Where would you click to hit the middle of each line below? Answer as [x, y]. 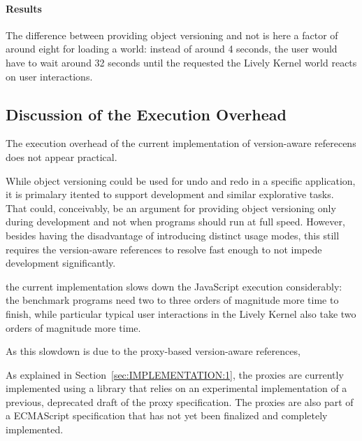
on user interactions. [49, 76]
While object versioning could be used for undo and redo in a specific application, [181, 180]
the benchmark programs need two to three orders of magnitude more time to [172, 300]
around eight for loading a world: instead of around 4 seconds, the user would [172, 49]
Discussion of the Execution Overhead [146, 114]
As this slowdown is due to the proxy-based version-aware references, [153, 351]
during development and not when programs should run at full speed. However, [175, 222]
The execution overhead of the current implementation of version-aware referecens [181, 143]
